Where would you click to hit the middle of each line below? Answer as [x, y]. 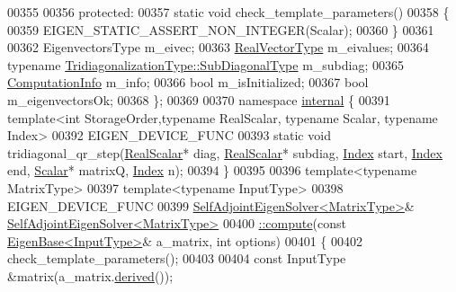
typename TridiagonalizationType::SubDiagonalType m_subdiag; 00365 [206, 64]
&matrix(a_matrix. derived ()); [90, 275]
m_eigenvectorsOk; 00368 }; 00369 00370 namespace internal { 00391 [199, 99]
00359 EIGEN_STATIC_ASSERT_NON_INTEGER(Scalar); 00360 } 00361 [221, 29]
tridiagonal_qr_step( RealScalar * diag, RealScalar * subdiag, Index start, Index [225, 152]
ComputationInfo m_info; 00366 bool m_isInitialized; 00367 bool [188, 82]
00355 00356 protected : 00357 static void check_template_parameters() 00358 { [228, 12]
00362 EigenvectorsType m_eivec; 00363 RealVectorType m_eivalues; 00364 [218, 47]
